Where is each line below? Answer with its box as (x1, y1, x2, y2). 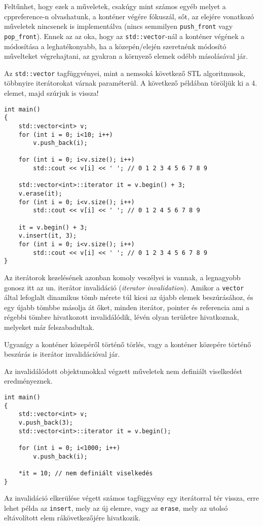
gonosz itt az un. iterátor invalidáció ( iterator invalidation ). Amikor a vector (4, 282, 244, 292)
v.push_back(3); (18, 419, 73, 426)
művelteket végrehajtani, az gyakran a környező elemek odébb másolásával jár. (4, 51, 248, 61)
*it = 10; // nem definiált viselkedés (18, 469, 153, 477)
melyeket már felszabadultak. (4, 322, 95, 332)
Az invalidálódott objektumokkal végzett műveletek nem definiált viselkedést (4, 365, 242, 376)
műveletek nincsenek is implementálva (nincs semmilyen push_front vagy (4, 21, 233, 31)
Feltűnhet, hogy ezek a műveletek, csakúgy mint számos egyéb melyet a (4, 1, 226, 11)
